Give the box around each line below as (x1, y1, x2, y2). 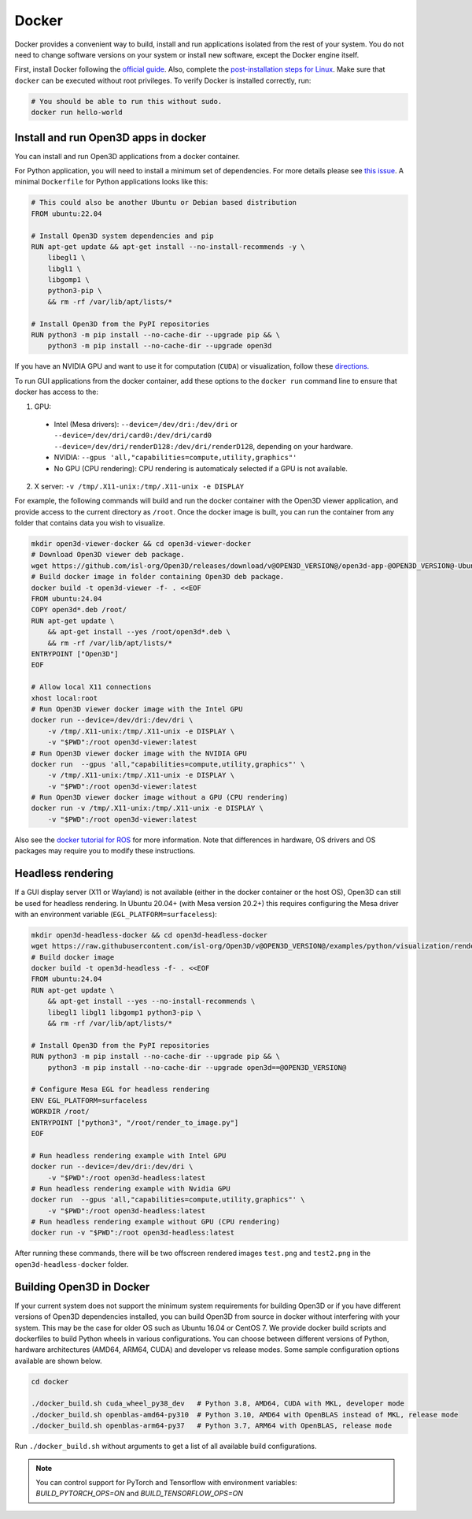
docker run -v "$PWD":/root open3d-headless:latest (31, 1228, 235, 1237)
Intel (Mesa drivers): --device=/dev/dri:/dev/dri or (53, 419, 238, 429)
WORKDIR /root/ (31, 1107, 90, 1116)
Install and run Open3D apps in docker (14, 131, 207, 144)
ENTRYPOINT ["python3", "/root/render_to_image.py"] (31, 1118, 239, 1127)
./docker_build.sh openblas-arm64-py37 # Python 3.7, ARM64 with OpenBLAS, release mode (31, 1421, 393, 1430)
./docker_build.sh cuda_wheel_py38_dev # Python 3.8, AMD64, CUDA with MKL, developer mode (31, 1399, 405, 1408)
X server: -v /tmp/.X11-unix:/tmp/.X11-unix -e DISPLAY (34, 481, 244, 491)
